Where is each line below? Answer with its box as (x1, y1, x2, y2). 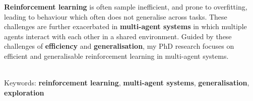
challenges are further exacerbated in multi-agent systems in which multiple (4, 21, 247, 32)
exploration (4, 87, 44, 97)
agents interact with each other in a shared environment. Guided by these (4, 31, 232, 41)
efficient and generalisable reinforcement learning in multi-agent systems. (4, 50, 229, 61)
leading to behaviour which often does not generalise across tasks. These (4, 11, 227, 22)
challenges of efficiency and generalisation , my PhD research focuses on (4, 41, 234, 51)
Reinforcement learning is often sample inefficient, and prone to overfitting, (4, 2, 247, 12)
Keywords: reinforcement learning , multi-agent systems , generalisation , (4, 77, 249, 88)
